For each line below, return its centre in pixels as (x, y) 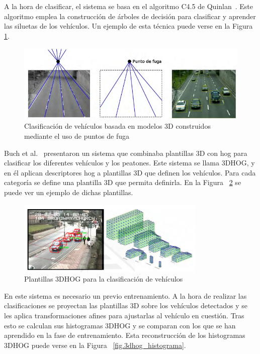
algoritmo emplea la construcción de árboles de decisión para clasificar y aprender (130, 16)
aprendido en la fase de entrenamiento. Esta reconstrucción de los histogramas (125, 335)
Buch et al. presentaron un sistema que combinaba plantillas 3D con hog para (126, 153)
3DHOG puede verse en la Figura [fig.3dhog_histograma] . (95, 345)
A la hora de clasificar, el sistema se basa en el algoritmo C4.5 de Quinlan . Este (129, 6)
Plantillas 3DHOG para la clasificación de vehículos (104, 279)
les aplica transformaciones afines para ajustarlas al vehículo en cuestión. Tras (124, 315)
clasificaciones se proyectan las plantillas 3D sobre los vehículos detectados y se (126, 305)
